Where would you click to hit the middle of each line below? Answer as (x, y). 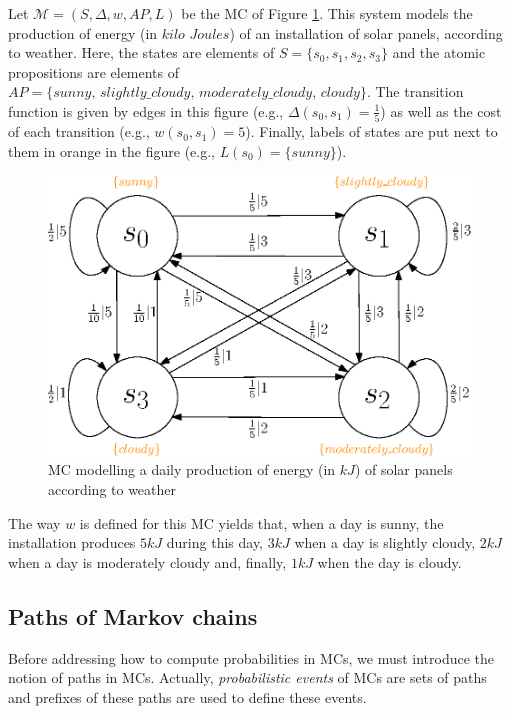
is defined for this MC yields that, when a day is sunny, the (261, 522)
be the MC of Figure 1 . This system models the (327, 13)
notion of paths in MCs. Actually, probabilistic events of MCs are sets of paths (247, 677)
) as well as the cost (441, 110)
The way (34, 522)
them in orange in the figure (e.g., (111, 150)
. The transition (415, 91)
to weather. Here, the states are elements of (141, 52)
